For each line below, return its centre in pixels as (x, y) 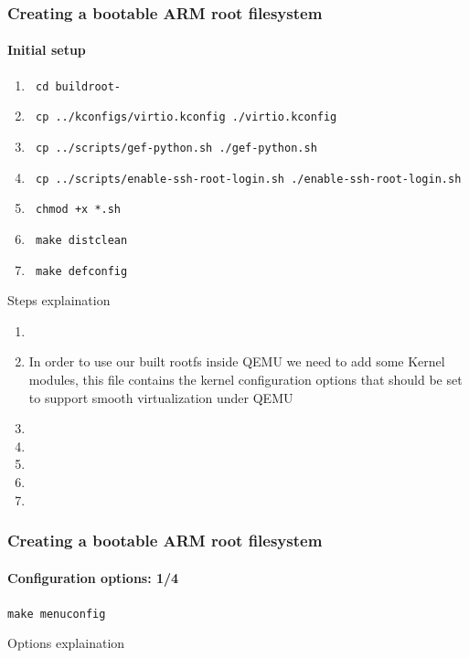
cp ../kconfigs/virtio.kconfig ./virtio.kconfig (186, 117)
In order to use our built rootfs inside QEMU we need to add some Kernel (237, 361)
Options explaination (66, 643)
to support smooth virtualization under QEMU (161, 397)
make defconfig (81, 271)
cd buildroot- (78, 86)
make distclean (81, 240)
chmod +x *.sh (78, 210)
